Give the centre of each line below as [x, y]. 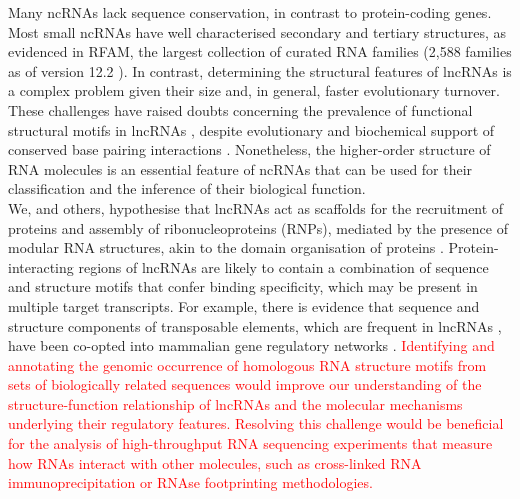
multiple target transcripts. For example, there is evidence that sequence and [244, 305]
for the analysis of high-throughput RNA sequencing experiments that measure [250, 443]
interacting [41, 266]
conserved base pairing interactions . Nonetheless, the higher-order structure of [249, 149]
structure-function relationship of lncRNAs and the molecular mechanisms [235, 403]
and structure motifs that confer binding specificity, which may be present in [243, 286]
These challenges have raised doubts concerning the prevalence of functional [240, 109]
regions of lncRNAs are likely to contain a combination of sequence [283, 266]
